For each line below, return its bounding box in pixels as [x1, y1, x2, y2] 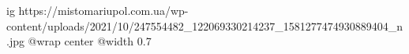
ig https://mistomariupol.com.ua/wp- [6, 2, 189, 18]
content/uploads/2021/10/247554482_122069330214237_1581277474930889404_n [6, 17, 403, 34]
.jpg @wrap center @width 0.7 [6, 33, 152, 49]
